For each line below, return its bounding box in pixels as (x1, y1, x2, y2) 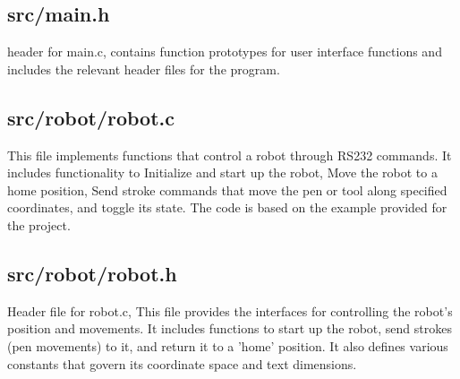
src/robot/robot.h (7, 259, 177, 287)
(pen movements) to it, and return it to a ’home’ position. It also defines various (7, 336, 448, 355)
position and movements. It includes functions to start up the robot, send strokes (7, 319, 452, 338)
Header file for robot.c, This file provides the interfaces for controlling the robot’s (7, 301, 453, 320)
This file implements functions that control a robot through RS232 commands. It (7, 145, 452, 164)
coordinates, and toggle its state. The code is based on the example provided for (7, 198, 447, 217)
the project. (7, 215, 71, 234)
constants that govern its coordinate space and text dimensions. (7, 354, 357, 373)
